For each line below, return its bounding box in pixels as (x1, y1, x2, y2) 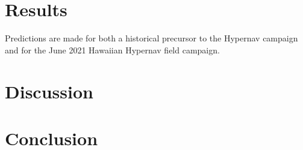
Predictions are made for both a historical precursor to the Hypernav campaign (5, 32, 298, 44)
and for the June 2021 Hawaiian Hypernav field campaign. (5, 43, 220, 56)
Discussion (5, 79, 93, 103)
